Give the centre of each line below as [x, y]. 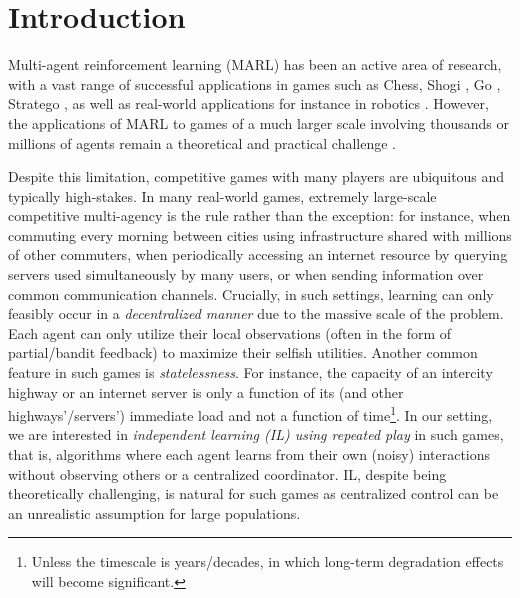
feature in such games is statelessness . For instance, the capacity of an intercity [250, 372]
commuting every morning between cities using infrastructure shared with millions [260, 234]
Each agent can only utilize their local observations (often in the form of [230, 332]
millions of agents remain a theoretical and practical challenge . [202, 142]
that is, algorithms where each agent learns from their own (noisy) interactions [249, 454]
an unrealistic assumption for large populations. [154, 512]
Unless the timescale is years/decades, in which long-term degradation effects [267, 561]
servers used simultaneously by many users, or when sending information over [246, 274]
